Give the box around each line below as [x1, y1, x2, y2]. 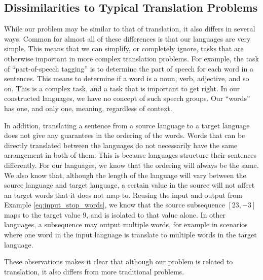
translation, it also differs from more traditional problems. [4, 266, 184, 276]
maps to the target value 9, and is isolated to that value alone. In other [4, 209, 226, 220]
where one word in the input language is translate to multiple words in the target [4, 229, 257, 240]
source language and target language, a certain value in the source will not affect [4, 180, 255, 190]
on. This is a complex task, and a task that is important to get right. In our [4, 83, 240, 93]
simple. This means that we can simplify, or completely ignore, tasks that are [4, 43, 244, 54]
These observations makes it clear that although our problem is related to [4, 256, 233, 267]
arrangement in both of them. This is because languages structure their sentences [4, 150, 257, 160]
